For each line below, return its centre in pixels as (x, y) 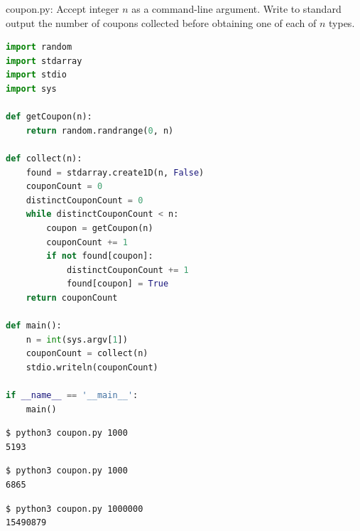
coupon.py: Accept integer (62, 9)
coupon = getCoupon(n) (100, 228)
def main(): (34, 326)
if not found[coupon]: (100, 256)
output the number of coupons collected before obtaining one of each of (161, 22)
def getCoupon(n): (49, 117)
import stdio (36, 75)
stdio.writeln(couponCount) (92, 367)
